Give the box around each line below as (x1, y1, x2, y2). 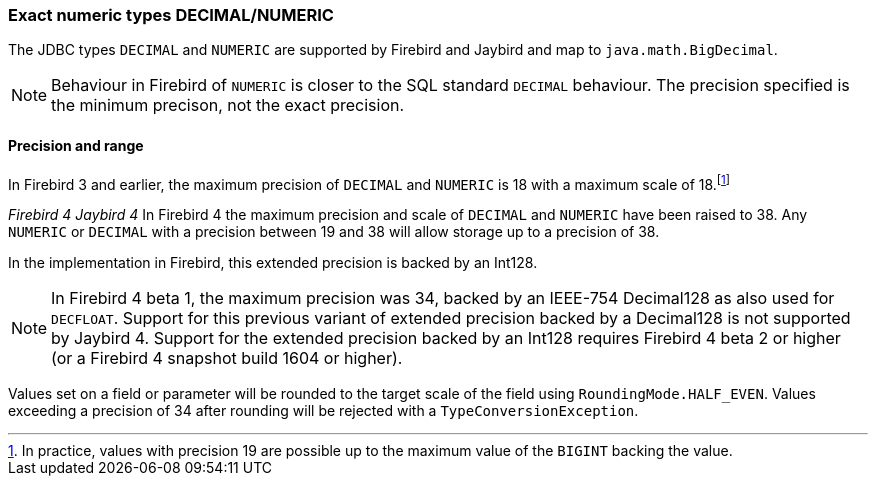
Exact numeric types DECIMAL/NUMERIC (8, 5, 334, 25)
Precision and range (8, 136, 144, 154)
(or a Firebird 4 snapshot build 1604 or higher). (51, 348, 403, 369)
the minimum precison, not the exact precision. (51, 95, 405, 116)
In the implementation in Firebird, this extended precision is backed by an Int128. (8, 254, 538, 272)
